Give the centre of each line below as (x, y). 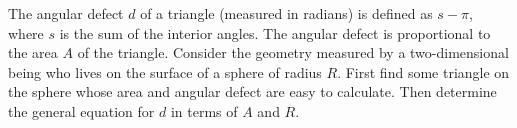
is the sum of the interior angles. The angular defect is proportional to (275, 32)
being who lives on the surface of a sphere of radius (165, 71)
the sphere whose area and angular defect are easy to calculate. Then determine (252, 91)
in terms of (204, 110)
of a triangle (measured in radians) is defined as (286, 13)
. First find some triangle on (423, 71)
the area (33, 52)
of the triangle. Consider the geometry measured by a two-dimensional (293, 52)
